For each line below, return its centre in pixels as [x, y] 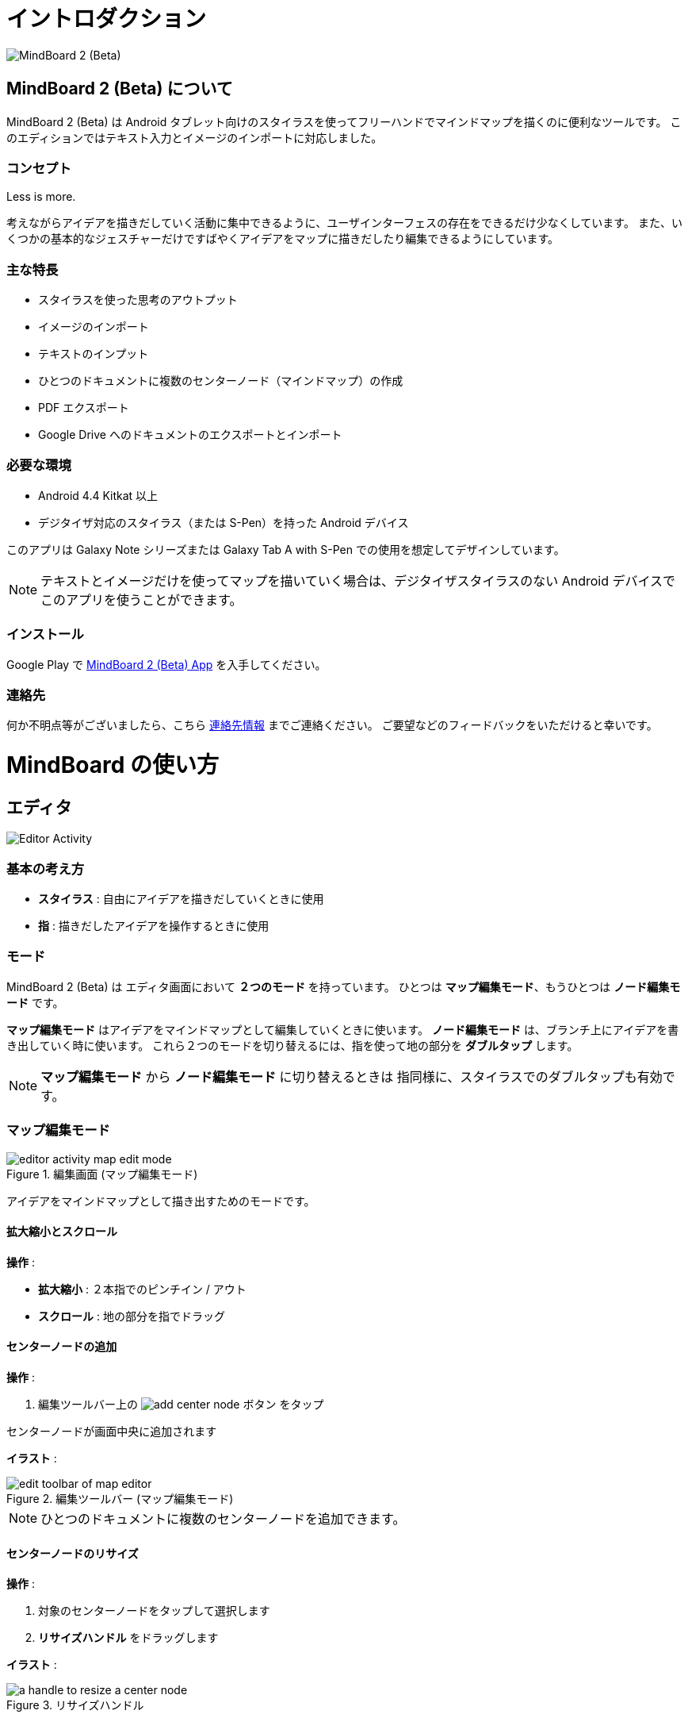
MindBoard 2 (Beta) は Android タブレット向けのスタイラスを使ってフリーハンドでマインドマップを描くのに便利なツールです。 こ [344, 121]
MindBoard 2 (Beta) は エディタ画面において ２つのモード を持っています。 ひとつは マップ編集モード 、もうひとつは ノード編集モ [344, 986]
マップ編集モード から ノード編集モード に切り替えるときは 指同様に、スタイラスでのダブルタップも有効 [352, 1076]
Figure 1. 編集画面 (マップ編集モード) [102, 1174]
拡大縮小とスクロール [62, 1232]
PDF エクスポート [84, 408]
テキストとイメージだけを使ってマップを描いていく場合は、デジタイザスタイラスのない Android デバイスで [358, 580]
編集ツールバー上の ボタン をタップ [181, 1404]
